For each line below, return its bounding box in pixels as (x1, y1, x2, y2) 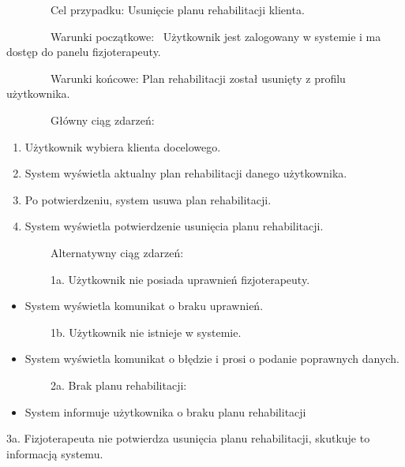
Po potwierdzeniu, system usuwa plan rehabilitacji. (24, 191, 272, 207)
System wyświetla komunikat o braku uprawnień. (24, 297, 264, 314)
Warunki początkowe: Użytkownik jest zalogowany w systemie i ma (50, 28, 381, 44)
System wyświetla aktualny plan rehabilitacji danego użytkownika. (24, 165, 347, 181)
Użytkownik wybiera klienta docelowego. (24, 138, 221, 155)
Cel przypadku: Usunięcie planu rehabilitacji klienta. (50, 2, 305, 17)
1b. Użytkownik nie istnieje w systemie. (50, 323, 242, 340)
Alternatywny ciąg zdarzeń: (50, 244, 184, 260)
